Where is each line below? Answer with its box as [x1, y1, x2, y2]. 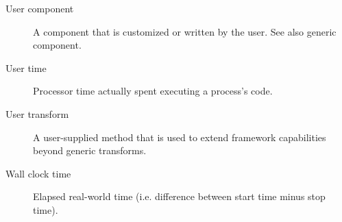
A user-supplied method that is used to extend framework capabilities [33, 129, 326, 144]
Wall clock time [5, 166, 71, 180]
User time [5, 60, 47, 75]
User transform [5, 106, 69, 121]
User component [5, 1, 74, 15]
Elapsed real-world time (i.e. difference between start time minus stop [33, 189, 326, 203]
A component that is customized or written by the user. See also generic [33, 24, 337, 38]
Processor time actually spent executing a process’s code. [33, 84, 273, 98]
